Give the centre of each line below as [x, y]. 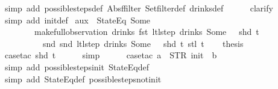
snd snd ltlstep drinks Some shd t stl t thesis [143, 43]
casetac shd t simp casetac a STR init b [111, 55]
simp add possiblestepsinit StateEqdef [77, 66]
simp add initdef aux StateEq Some [77, 20]
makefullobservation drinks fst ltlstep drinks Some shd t [147, 32]
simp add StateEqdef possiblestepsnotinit [83, 78]
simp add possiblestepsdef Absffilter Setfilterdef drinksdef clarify [139, 8]
